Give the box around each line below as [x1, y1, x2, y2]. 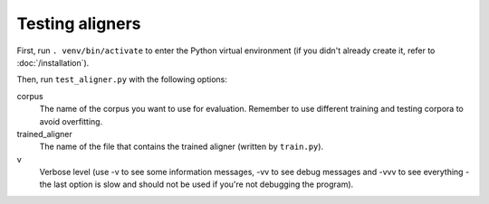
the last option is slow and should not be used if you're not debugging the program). [39, 179, 354, 190]
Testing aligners [16, 14, 141, 33]
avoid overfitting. [39, 116, 103, 126]
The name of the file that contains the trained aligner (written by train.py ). [39, 141, 324, 153]
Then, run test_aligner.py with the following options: [16, 74, 228, 85]
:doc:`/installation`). [16, 57, 90, 68]
